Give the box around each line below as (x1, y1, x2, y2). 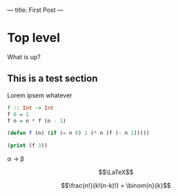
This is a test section (7, 72, 98, 85)
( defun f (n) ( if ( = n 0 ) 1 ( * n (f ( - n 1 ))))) (7, 130, 150, 137)
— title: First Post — (7, 6, 64, 14)
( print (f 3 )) (7, 142, 48, 149)
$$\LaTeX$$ (98, 168, 134, 177)
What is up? (7, 52, 41, 61)
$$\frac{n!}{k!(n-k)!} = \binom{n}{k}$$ (61, 182, 171, 190)
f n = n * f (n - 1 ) (7, 117, 67, 124)
